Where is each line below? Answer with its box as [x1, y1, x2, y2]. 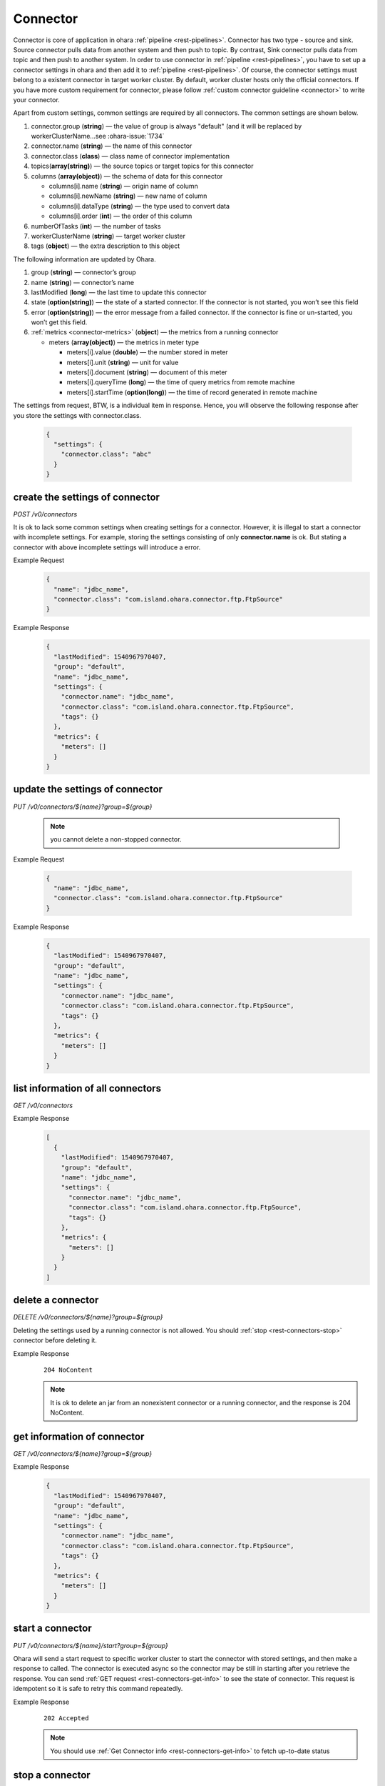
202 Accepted [43, 1714, 89, 1722]
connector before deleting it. [13, 1336, 98, 1345]
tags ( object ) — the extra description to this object [31, 241, 180, 250]
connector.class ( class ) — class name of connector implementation [31, 151, 230, 160]
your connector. [13, 95, 60, 104]
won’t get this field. [31, 318, 88, 326]
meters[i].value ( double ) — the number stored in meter [66, 348, 228, 356]
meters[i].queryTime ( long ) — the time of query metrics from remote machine [66, 378, 295, 386]
